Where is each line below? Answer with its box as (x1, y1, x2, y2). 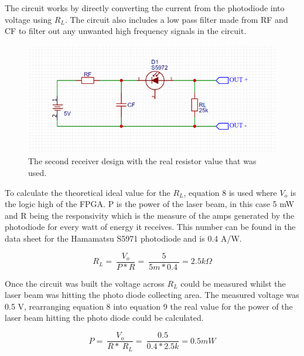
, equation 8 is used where (183, 186, 277, 198)
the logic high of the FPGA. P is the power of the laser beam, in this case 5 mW (5, 198, 295, 210)
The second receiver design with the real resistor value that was (28, 155, 257, 167)
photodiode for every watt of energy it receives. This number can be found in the (5, 221, 296, 233)
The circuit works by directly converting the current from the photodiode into (5, 2, 285, 13)
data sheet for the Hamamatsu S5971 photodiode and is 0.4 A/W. (5, 232, 242, 245)
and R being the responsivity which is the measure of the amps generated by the (5, 209, 295, 221)
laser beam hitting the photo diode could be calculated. (5, 311, 204, 324)
